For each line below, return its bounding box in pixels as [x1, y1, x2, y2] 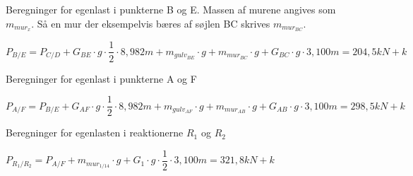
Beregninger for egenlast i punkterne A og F [6, 71, 197, 86]
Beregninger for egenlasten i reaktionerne [6, 125, 184, 140]
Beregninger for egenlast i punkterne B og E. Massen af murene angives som [6, 2, 336, 16]
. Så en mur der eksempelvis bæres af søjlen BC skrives [31, 16, 270, 30]
